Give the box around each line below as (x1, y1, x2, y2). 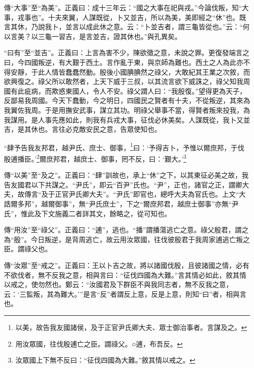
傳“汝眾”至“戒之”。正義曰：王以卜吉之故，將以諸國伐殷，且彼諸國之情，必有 (4, 260, 250, 270)
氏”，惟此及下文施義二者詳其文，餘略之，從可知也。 (4, 208, 171, 218)
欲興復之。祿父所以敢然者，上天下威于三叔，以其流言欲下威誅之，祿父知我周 (4, 76, 250, 86)
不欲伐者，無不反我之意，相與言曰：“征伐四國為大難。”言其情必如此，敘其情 (4, 269, 247, 280)
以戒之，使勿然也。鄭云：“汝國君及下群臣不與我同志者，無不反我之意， (4, 279, 233, 289)
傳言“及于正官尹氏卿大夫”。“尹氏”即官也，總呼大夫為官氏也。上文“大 (24, 189, 246, 199)
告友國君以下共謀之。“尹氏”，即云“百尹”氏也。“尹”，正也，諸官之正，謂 (4, 179, 235, 189)
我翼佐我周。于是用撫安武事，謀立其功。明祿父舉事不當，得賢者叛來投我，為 (4, 104, 250, 115)
